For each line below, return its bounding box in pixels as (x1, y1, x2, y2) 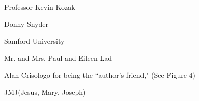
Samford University (4, 36, 65, 46)
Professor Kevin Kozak (4, 2, 75, 12)
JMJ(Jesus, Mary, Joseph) (4, 86, 86, 97)
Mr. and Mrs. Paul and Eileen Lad (4, 52, 112, 63)
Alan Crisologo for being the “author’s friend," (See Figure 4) (4, 70, 196, 80)
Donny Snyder (4, 18, 48, 29)
